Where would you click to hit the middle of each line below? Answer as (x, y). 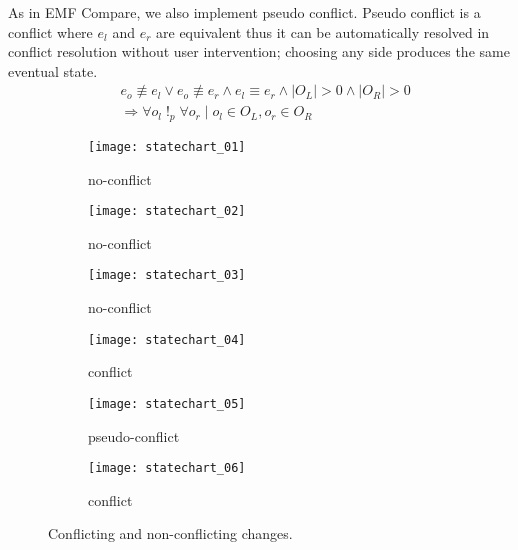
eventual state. (53, 70)
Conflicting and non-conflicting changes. (170, 533)
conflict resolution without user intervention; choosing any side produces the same (259, 51)
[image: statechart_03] (167, 275)
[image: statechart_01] (167, 146)
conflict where (50, 31)
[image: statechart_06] (167, 468)
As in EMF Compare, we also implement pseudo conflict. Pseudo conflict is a (244, 12)
